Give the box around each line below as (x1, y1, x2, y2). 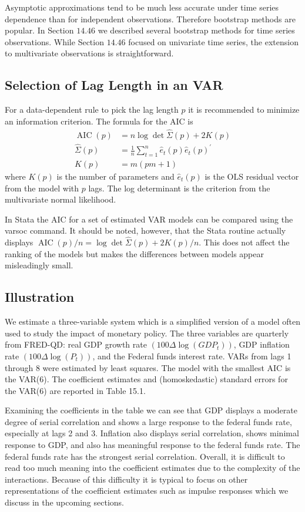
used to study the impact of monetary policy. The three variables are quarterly (5, 326, 289, 339)
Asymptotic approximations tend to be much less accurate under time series (5, 1, 279, 13)
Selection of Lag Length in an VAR (5, 76, 223, 94)
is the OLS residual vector (205, 170, 299, 182)
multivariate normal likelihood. (5, 193, 116, 206)
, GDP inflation (233, 338, 290, 351)
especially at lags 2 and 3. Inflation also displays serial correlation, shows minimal (5, 427, 299, 439)
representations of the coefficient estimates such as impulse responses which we (5, 484, 289, 497)
